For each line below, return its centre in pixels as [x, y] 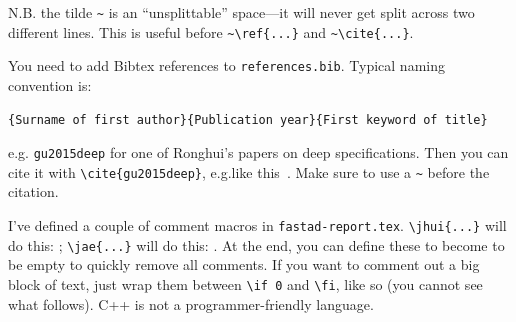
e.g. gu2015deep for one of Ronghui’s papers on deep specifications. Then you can [258, 152]
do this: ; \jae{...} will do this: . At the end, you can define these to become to [256, 244]
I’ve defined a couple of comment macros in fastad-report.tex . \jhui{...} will [257, 225]
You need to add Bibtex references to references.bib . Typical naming [226, 65]
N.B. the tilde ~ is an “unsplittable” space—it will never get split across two [241, 12]
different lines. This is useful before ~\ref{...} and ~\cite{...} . [211, 31]
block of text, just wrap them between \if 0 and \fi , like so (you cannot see [245, 283]
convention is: [50, 84]
